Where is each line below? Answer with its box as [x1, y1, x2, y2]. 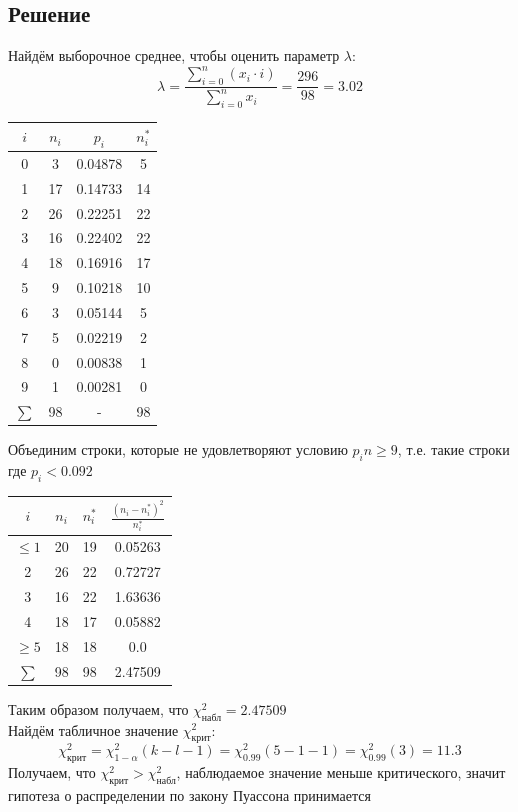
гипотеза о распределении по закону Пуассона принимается [8, 785, 371, 806]
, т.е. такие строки [397, 439, 510, 460]
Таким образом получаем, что [8, 698, 189, 719]
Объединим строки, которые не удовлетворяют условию [8, 439, 348, 460]
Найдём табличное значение [8, 719, 179, 740]
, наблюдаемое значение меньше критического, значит [176, 762, 506, 783]
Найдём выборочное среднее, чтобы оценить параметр [8, 45, 340, 66]
